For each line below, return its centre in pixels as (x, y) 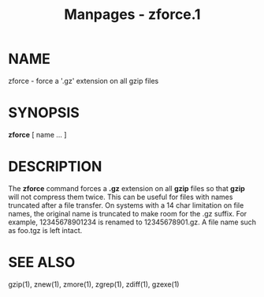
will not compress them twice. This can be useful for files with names (121, 197)
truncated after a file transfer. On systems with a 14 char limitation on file (126, 205)
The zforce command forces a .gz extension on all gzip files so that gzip (127, 188)
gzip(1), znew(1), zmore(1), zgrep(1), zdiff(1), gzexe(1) (94, 284)
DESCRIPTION (55, 167)
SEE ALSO (42, 262)
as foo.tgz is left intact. (45, 230)
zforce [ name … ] (37, 134)
